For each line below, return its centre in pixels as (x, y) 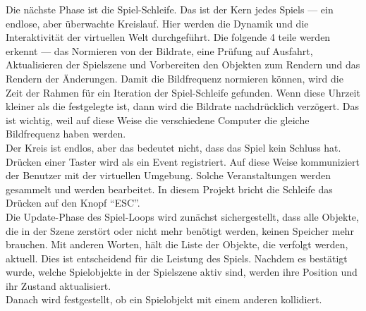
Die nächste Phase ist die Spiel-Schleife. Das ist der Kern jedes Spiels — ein (170, 9)
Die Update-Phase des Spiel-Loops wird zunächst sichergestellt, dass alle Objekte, (182, 216)
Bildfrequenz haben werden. (66, 134)
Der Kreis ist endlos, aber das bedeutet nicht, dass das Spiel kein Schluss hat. (173, 147)
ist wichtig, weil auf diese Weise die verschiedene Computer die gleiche (158, 120)
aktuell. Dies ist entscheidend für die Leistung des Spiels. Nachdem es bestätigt (177, 258)
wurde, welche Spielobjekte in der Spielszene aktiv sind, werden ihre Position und (182, 272)
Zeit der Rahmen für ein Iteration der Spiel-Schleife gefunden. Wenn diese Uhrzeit (183, 92)
